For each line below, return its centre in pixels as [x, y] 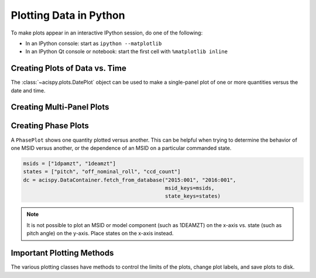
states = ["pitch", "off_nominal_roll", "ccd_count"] [102, 172]
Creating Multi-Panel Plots [60, 107]
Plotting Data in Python [68, 15]
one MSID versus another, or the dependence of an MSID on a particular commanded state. [121, 148]
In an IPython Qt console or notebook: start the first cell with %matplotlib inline [127, 52]
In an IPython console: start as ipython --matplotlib [94, 43]
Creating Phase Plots [50, 126]
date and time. [28, 90]
